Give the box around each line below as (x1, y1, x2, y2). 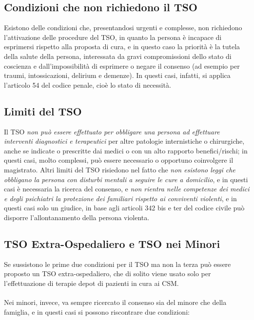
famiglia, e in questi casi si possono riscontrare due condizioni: (4, 306, 190, 317)
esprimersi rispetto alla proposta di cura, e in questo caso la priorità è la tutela (4, 41, 240, 52)
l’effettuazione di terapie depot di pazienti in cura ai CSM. (4, 278, 179, 288)
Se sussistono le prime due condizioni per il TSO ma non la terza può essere (4, 259, 231, 269)
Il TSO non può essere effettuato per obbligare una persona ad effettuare (4, 126, 220, 136)
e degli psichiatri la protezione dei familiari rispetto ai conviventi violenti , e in (4, 193, 237, 203)
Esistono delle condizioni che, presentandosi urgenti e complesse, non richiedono (4, 22, 242, 33)
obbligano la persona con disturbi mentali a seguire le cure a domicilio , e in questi (4, 174, 248, 184)
